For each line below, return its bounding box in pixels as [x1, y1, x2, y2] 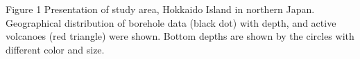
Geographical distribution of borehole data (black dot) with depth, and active [6, 15, 336, 29]
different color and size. [6, 42, 105, 56]
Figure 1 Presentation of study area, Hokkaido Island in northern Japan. [6, 2, 315, 16]
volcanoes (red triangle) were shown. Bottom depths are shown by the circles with [6, 29, 354, 43]
